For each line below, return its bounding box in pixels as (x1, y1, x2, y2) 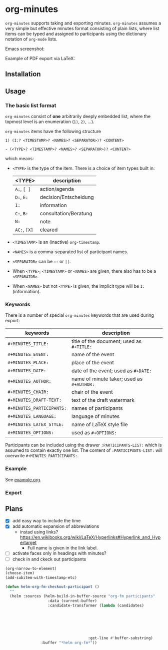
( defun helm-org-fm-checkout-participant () (5, 584, 99, 589)
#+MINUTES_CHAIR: (7, 389, 49, 395)
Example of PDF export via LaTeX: (5, 55, 75, 61)
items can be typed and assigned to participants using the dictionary (5, 31, 147, 37)
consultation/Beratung (39, 210, 92, 217)
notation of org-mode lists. (5, 36, 57, 42)
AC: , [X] (14, 226, 33, 233)
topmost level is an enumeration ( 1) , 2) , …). (5, 119, 94, 125)
